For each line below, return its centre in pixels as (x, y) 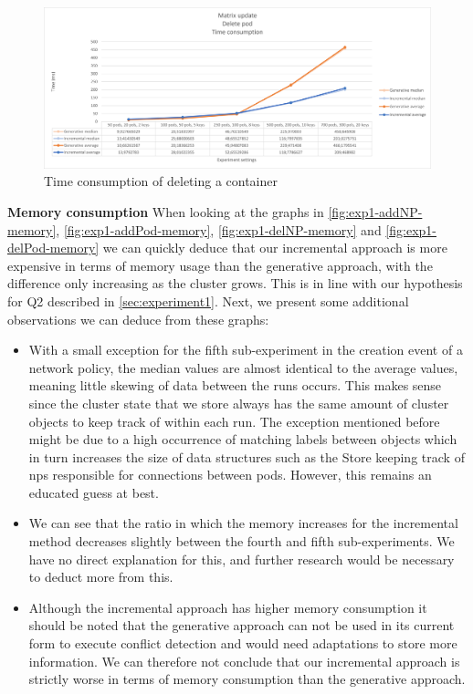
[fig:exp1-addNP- (375, 211)
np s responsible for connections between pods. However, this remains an (230, 475)
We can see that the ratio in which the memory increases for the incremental (243, 523)
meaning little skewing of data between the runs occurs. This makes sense (235, 385)
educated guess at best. (94, 492)
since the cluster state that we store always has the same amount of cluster (239, 403)
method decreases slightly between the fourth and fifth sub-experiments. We (242, 541)
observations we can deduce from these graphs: (138, 319)
